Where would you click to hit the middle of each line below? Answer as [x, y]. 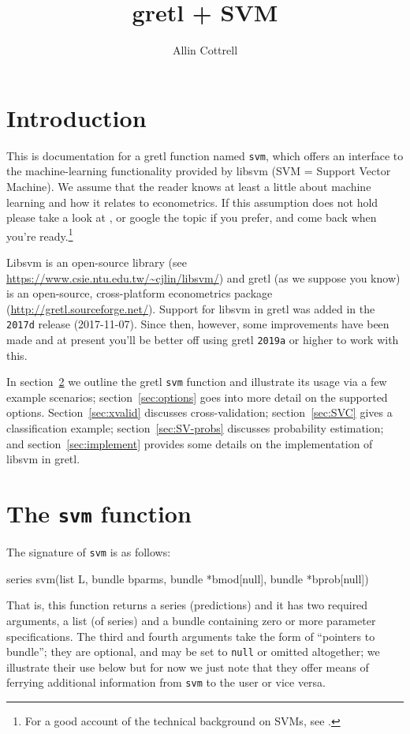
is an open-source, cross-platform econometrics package [140, 293]
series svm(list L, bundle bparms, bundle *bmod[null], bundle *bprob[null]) [188, 578]
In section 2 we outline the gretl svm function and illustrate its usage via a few [197, 382]
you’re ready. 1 [40, 234]
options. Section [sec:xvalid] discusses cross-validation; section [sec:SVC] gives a [199, 412]
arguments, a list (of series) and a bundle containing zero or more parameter [191, 620]
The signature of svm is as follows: [89, 552]
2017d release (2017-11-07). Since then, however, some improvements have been [198, 324]
